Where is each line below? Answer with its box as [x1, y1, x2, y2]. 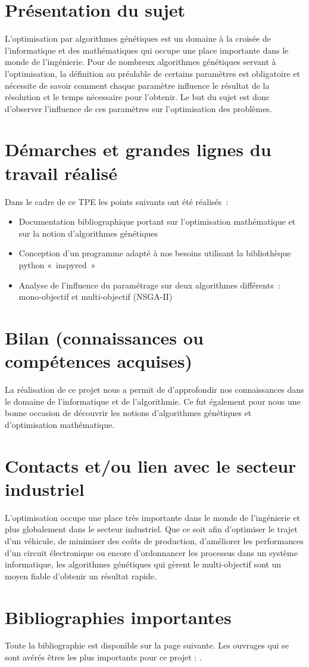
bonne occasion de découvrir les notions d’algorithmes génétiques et [5, 407, 252, 419]
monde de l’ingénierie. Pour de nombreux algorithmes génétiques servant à [5, 55, 276, 68]
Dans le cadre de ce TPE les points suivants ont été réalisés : [5, 195, 229, 207]
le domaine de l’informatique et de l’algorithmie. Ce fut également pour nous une [5, 395, 301, 407]
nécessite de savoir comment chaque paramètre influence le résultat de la [5, 79, 270, 91]
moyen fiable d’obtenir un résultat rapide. [5, 569, 157, 582]
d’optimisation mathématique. [5, 418, 115, 430]
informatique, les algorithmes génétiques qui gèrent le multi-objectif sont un [5, 558, 281, 570]
